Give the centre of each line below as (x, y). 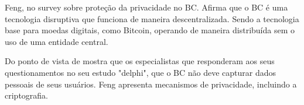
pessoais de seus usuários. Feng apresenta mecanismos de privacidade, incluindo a (151, 84)
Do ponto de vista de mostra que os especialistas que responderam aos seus (140, 61)
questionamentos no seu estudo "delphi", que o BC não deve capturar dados (141, 72)
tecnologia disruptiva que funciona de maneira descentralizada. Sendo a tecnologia (152, 18)
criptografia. (26, 95)
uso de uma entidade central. (57, 41)
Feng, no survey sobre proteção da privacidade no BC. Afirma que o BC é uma (146, 7)
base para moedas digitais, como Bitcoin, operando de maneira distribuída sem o (150, 30)
